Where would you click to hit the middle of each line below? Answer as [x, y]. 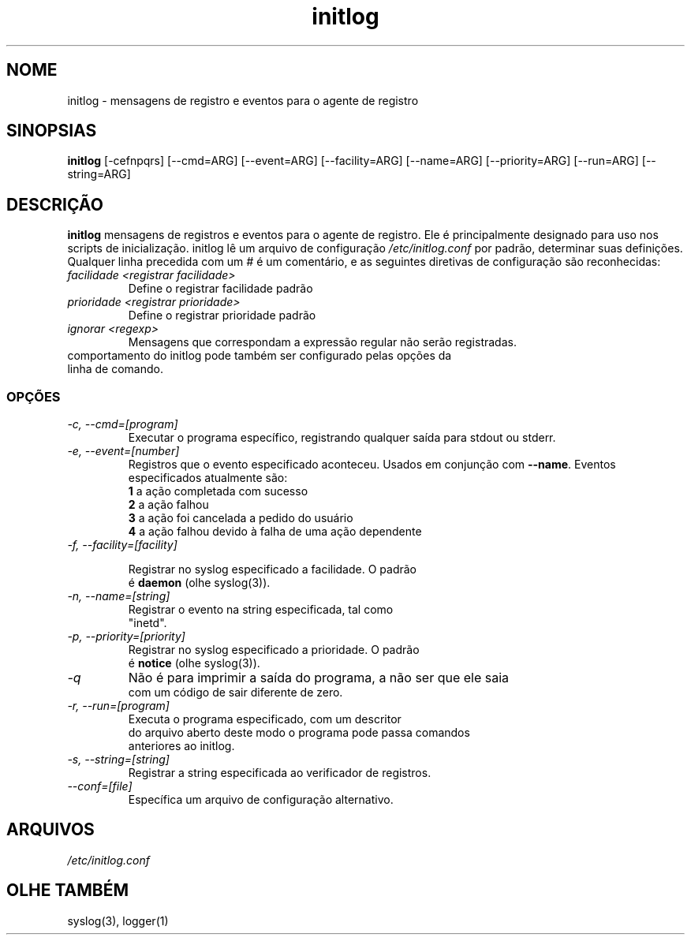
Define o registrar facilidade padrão [220, 289]
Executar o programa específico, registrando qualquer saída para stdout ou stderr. [342, 438]
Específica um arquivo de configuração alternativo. [261, 800]
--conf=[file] [100, 786]
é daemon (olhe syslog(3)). [199, 583]
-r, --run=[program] [118, 706]
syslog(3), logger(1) [118, 920]
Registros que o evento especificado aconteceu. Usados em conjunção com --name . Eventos [372, 465]
